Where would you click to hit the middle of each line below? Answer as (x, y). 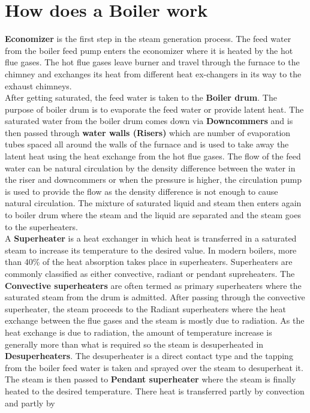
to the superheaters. (41, 226)
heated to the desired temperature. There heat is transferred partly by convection (155, 391)
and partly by (30, 403)
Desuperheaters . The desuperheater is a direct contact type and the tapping (149, 356)
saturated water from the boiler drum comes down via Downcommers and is (149, 121)
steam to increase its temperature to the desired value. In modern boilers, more (151, 250)
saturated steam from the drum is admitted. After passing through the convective (155, 297)
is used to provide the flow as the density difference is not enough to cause (142, 191)
